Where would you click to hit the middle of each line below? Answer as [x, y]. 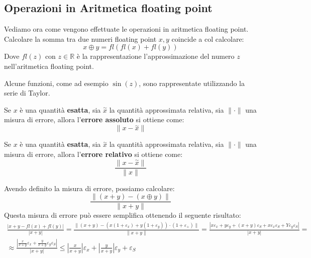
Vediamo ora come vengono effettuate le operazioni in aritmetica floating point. [126, 29]
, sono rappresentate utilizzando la [192, 83]
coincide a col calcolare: [208, 38]
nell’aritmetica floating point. [49, 66]
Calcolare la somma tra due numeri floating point [80, 38]
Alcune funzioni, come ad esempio [56, 83]
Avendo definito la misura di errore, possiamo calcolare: [89, 188]
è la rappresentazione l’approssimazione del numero [155, 56]
